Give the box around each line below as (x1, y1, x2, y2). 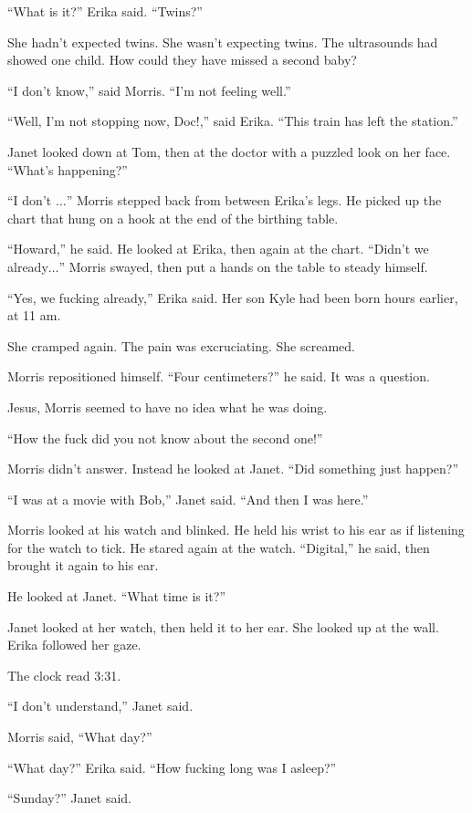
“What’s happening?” (7, 160, 128, 179)
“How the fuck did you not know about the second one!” (7, 428, 323, 447)
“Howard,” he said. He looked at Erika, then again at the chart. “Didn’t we (7, 239, 429, 258)
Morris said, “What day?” (7, 727, 152, 746)
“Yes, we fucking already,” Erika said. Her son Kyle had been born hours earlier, (7, 287, 458, 307)
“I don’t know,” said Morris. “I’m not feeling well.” (7, 80, 291, 99)
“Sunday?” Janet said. (7, 788, 132, 808)
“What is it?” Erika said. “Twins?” (7, 2, 203, 20)
